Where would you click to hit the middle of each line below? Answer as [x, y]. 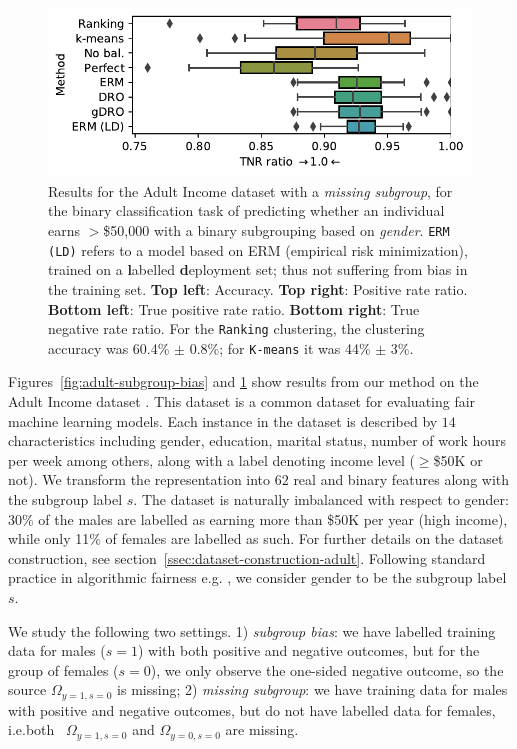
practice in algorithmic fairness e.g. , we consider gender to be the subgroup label [257, 577]
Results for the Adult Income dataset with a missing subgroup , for [250, 190]
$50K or [458, 459]
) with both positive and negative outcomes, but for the [308, 650]
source [27, 689]
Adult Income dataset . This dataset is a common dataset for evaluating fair [242, 401]
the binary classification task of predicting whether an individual [246, 210]
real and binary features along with [401, 479]
